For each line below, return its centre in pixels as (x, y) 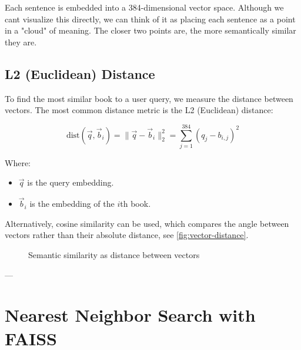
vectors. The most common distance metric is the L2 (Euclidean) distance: (139, 110)
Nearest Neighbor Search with (130, 315)
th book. (136, 204)
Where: (18, 162)
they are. (21, 42)
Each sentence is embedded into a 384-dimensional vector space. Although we (144, 7)
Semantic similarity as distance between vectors (114, 255)
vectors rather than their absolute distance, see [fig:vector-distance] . (127, 235)
